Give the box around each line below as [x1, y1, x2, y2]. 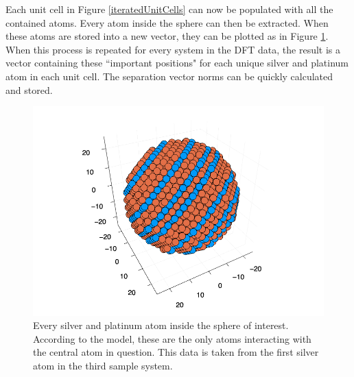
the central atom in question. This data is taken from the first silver [33, 345, 319, 359]
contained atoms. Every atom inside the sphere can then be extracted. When [5, 15, 329, 29]
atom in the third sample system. [33, 358, 173, 372]
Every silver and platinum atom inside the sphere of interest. [33, 318, 289, 332]
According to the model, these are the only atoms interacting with [33, 331, 311, 345]
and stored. [5, 82, 53, 97]
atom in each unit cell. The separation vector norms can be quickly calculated [5, 69, 333, 83]
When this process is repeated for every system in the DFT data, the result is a [5, 42, 341, 56]
